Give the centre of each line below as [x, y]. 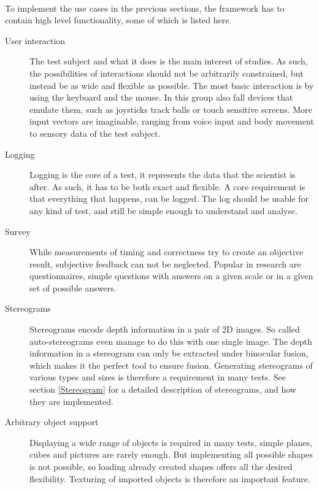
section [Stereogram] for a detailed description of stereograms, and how [163, 389]
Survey [18, 231]
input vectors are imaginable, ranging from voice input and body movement [172, 121]
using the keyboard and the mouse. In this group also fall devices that [161, 97]
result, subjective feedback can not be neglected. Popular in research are [165, 264]
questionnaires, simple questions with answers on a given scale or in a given [171, 276]
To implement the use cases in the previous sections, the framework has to [145, 8]
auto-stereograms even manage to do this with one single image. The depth [171, 341]
